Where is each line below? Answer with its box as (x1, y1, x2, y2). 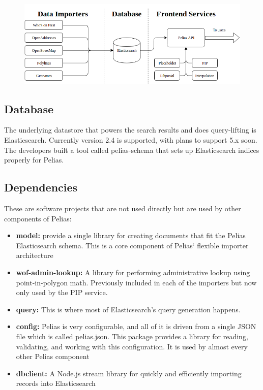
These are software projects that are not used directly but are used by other (4, 203, 241, 214)
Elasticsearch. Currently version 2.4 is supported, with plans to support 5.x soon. (4, 135, 257, 145)
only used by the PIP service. (16, 287, 108, 298)
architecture (16, 250, 53, 261)
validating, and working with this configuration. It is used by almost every (16, 341, 248, 351)
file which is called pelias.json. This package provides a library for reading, (16, 331, 248, 341)
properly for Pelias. (4, 154, 64, 165)
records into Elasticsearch (16, 378, 96, 388)
